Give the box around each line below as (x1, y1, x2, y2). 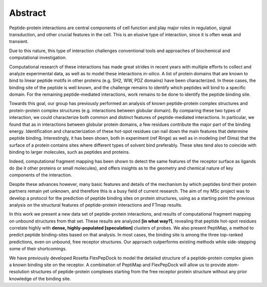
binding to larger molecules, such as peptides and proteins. (9, 149, 131, 155)
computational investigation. (9, 55, 67, 60)
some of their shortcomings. (9, 246, 67, 252)
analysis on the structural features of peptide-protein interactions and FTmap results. (9, 202, 182, 208)
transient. (9, 39, 29, 45)
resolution (9, 269, 30, 275)
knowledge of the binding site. (9, 276, 71, 282)
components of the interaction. (9, 172, 72, 178)
